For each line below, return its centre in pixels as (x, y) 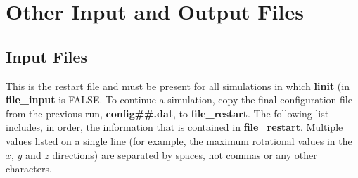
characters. (29, 169)
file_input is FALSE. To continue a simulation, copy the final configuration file (179, 100)
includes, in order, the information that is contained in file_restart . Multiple (174, 127)
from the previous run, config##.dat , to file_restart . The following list (167, 113)
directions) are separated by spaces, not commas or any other (185, 154)
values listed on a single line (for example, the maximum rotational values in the (179, 140)
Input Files (47, 56)
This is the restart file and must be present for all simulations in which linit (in (178, 85)
